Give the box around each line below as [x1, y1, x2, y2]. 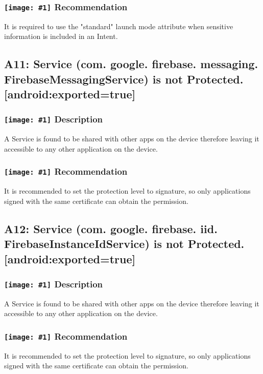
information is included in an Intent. [4, 31, 118, 41]
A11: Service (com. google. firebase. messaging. [4, 56, 258, 72]
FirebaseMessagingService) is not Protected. [4, 71, 244, 87]
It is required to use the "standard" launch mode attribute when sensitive [4, 20, 233, 31]
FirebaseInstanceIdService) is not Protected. [4, 236, 245, 252]
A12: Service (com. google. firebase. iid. [4, 220, 218, 236]
